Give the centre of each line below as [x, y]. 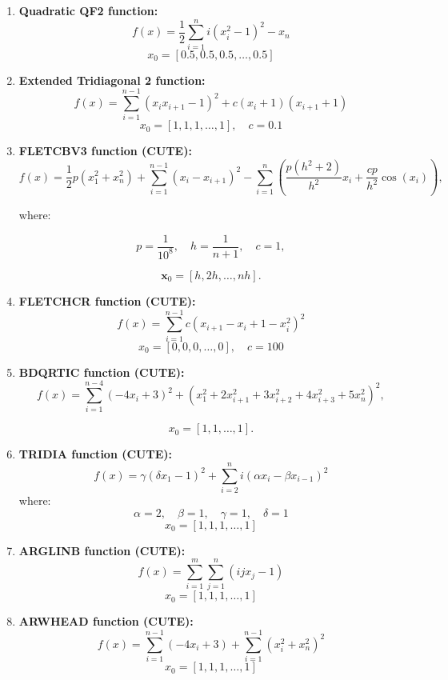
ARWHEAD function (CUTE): [106, 621]
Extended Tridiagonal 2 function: [112, 80]
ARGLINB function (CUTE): [102, 550]
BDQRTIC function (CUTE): [102, 372]
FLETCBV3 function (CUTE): [105, 151]
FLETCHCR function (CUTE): [107, 300]
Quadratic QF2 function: [88, 10]
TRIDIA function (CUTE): [95, 454]
